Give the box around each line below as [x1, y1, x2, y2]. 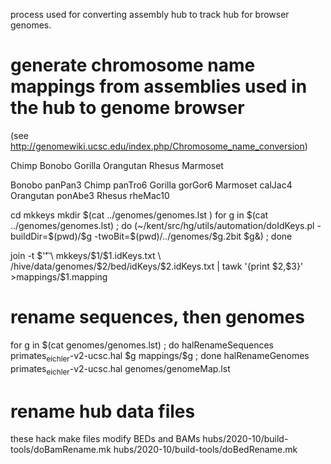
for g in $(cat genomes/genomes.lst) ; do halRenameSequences [10, 339, 274, 351]
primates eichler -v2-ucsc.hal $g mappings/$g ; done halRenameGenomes [10, 349, 310, 364]
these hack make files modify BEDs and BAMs [10, 433, 201, 445]
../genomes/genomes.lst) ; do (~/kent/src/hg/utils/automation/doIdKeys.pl [10, 219, 315, 231]
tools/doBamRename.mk [10, 444, 112, 456]
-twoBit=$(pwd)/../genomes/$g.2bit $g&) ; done [94, 230, 293, 242]
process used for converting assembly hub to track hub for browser [10, 9, 290, 20]
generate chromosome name [10, 54, 256, 77]
